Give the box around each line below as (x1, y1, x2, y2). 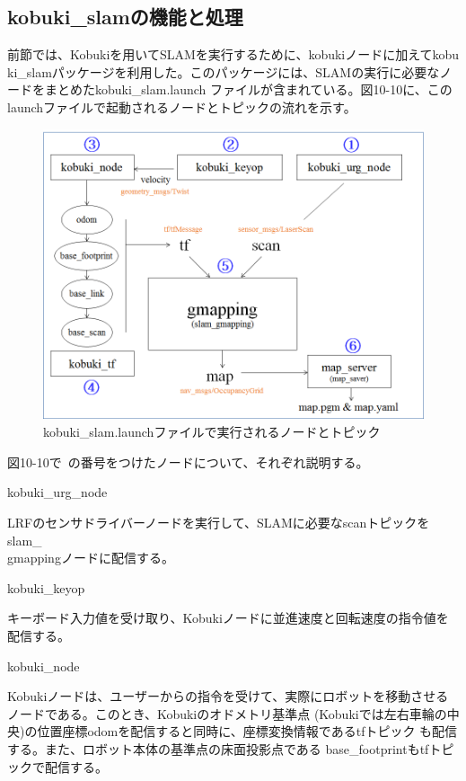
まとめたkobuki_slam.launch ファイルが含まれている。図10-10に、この (44, 80, 453, 99)
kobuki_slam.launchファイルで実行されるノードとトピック (43, 422, 381, 441)
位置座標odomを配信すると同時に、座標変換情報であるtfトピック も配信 (37, 722, 458, 741)
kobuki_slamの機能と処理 (7, 3, 243, 31)
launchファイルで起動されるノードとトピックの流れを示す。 (7, 97, 356, 116)
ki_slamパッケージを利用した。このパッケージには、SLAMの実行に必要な (7, 62, 440, 81)
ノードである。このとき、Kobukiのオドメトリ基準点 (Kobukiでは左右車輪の (7, 704, 447, 723)
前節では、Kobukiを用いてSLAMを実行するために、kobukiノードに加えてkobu (7, 45, 460, 64)
